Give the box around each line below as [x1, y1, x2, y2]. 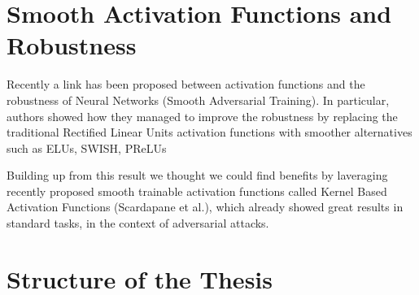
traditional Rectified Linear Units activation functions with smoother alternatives [7, 124, 412, 141]
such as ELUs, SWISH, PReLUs [7, 139, 167, 156]
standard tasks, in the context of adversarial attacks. [7, 215, 269, 232]
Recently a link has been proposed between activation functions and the [7, 76, 365, 93]
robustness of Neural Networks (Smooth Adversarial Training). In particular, [7, 91, 390, 108]
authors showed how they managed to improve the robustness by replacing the [7, 107, 398, 124]
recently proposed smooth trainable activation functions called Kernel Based [7, 182, 387, 199]
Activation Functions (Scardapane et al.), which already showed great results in [7, 198, 404, 215]
